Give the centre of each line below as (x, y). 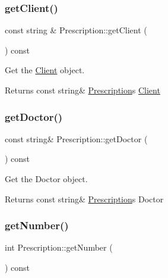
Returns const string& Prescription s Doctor (84, 199)
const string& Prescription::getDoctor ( (76, 138)
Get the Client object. (45, 70)
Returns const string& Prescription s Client (83, 90)
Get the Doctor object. (46, 179)
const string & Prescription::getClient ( (76, 30)
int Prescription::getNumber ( (59, 247)
